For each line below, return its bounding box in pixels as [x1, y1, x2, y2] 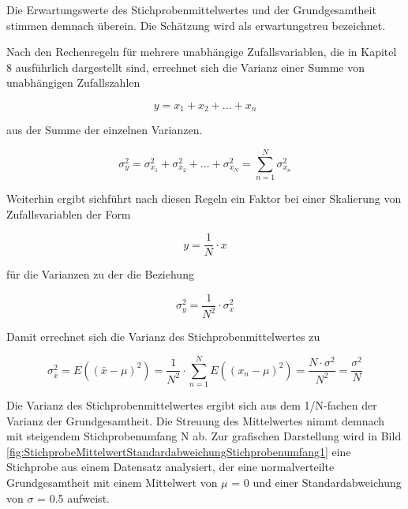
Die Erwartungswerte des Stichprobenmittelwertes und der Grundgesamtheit [6, 2, 376, 17]
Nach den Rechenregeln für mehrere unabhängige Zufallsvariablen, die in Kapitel [6, 43, 397, 60]
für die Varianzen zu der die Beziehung [6, 266, 194, 283]
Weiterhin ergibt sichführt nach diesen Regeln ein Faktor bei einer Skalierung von [6, 190, 402, 207]
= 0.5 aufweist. [37, 489, 110, 506]
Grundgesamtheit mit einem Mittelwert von [6, 474, 218, 491]
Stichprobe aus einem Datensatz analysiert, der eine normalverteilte [6, 458, 335, 475]
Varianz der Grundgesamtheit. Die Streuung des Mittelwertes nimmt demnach [6, 412, 385, 429]
